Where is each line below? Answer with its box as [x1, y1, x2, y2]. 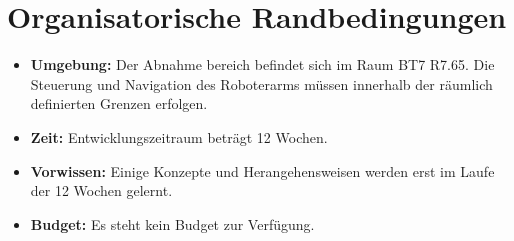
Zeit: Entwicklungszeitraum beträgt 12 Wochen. [30, 126, 328, 147]
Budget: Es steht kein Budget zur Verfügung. [30, 213, 315, 234]
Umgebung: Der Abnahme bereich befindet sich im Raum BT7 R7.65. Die [30, 54, 495, 75]
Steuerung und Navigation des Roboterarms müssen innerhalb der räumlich [30, 73, 493, 94]
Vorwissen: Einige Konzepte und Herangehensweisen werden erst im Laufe [30, 160, 495, 181]
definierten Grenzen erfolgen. [30, 93, 208, 114]
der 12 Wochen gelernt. [30, 180, 173, 201]
